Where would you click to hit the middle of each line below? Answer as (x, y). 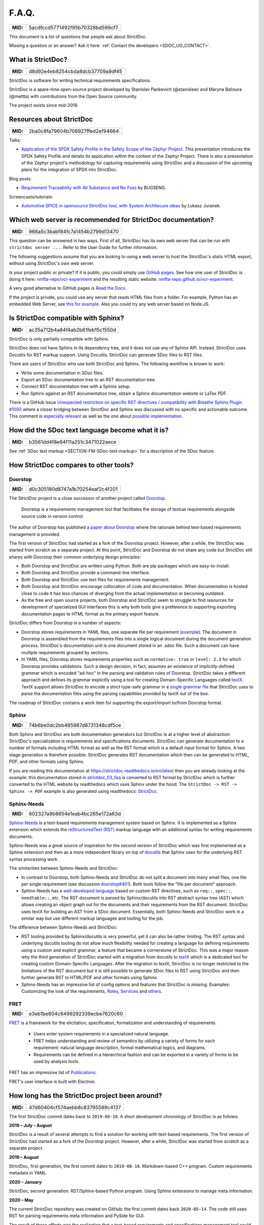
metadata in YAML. (28, 1173)
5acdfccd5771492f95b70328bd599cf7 (73, 27)
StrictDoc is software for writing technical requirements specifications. (80, 80)
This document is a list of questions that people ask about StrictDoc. (78, 36)
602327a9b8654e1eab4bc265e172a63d (75, 813)
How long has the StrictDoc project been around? (86, 1095)
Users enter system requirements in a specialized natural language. (101, 1034)
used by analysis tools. (56, 1061)
